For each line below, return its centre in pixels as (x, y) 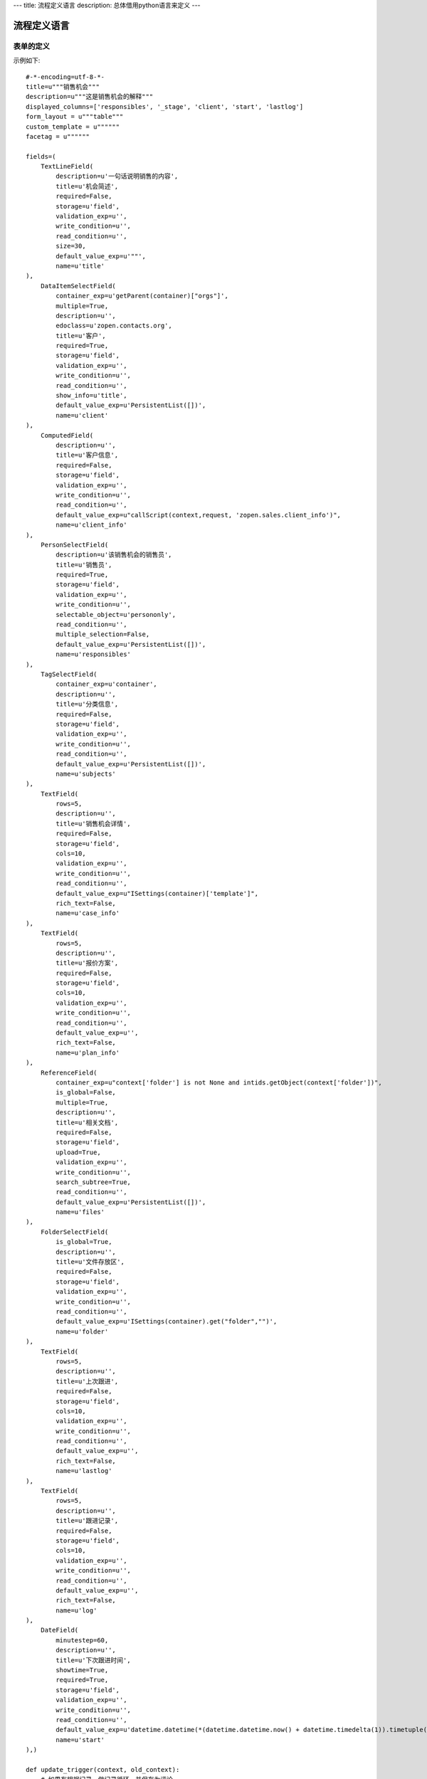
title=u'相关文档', (87, 1122)
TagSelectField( (69, 674)
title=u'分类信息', (87, 704)
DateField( (59, 1630)
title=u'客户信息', (87, 455)
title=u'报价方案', (87, 963)
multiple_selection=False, (103, 634)
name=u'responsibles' (94, 654)
